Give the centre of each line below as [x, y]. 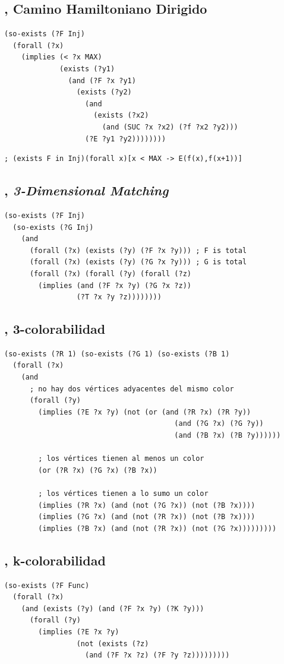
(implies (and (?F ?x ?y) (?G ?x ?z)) [115, 285]
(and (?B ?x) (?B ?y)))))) [228, 436]
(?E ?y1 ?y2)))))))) [126, 139]
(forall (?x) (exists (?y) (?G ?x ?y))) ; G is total [138, 262]
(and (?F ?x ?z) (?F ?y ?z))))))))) [157, 655]
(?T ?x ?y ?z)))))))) [119, 297]
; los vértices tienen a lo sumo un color [123, 494]
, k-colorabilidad [55, 560]
